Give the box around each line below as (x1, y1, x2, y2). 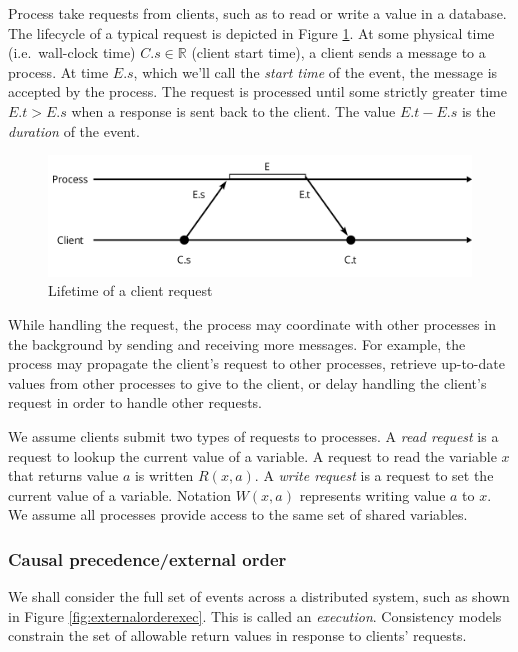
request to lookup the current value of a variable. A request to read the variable (8, 445, 497, 466)
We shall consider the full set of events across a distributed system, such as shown (8, 586, 510, 607)
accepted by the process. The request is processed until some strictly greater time (8, 81, 507, 102)
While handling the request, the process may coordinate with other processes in (8, 314, 496, 335)
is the (461, 100, 496, 121)
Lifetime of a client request (48, 280, 213, 301)
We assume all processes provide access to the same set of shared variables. (8, 504, 468, 525)
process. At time (8, 61, 109, 82)
